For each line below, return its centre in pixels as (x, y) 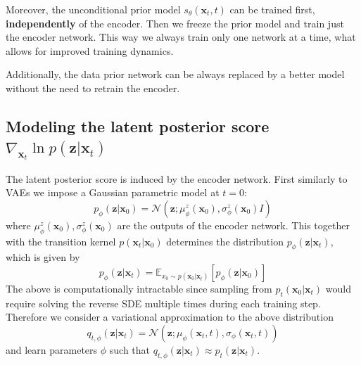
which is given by (43, 257)
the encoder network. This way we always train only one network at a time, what (181, 37)
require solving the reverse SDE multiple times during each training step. (163, 303)
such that (130, 349)
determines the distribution (225, 241)
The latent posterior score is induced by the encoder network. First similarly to (177, 178)
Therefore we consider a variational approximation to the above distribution (170, 317)
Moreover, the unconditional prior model (93, 9)
